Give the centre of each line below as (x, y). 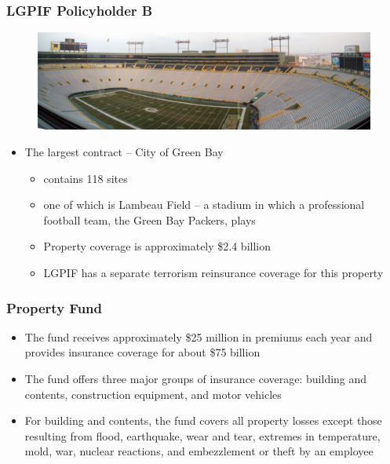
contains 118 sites (86, 178)
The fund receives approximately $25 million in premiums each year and (199, 336)
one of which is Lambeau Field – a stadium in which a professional (204, 205)
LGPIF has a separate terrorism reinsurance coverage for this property (213, 272)
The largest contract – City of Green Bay (124, 152)
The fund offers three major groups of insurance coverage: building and (196, 378)
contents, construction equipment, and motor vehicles (153, 394)
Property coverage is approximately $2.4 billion (157, 246)
